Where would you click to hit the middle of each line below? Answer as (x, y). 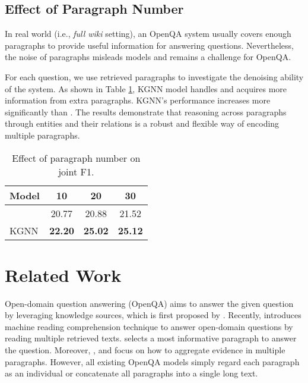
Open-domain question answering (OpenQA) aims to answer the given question (149, 303)
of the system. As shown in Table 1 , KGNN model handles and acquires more (146, 88)
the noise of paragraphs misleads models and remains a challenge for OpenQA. (148, 57)
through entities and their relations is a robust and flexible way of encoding (142, 123)
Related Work (63, 274)
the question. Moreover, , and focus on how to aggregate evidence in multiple (145, 350)
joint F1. (76, 171)
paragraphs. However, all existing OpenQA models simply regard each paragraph (152, 361)
